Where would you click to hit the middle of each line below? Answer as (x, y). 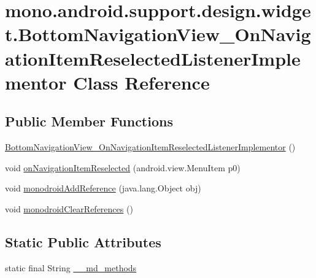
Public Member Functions (89, 121)
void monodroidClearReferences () (69, 208)
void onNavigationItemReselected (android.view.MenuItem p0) (123, 167)
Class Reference (141, 82)
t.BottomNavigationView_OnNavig (158, 34)
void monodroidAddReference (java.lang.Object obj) (103, 188)
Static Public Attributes (83, 241)
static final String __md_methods (71, 267)
